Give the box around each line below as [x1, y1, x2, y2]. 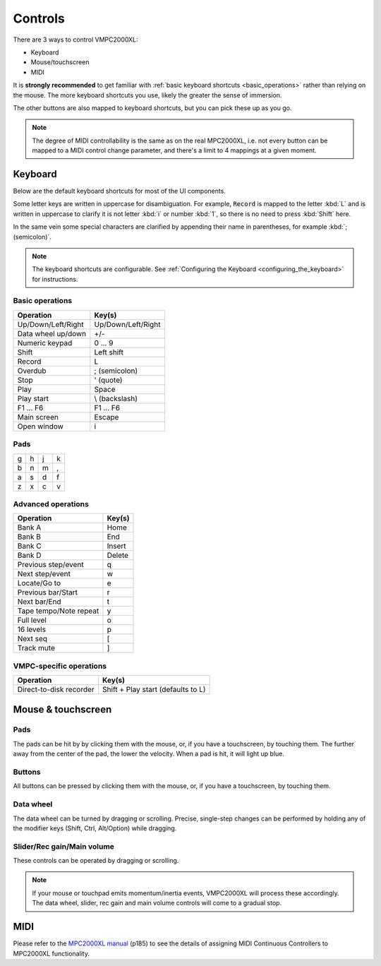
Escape [94, 412, 119, 422]
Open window [17, 421, 64, 431]
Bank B [17, 532, 42, 542]
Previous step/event [17, 560, 84, 570]
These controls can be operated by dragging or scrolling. [13, 857, 179, 865]
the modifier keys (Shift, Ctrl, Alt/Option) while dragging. [13, 823, 177, 833]
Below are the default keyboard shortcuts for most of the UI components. [13, 186, 226, 195]
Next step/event [17, 569, 71, 579]
